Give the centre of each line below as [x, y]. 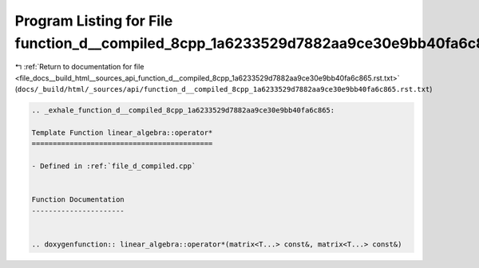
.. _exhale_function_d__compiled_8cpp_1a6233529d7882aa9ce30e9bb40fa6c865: [183, 110]
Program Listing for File [94, 21]
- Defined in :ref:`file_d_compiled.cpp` [114, 166]
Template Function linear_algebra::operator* [122, 132]
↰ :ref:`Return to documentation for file [79, 67]
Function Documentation [78, 200]
